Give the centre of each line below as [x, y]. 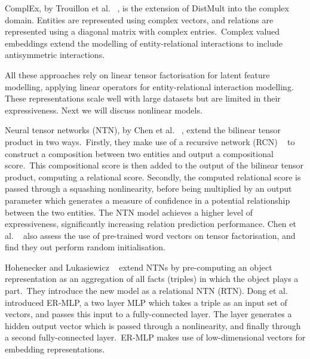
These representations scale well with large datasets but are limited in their [143, 98]
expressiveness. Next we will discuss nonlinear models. [104, 110]
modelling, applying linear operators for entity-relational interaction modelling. [149, 86]
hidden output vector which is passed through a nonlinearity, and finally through [153, 325]
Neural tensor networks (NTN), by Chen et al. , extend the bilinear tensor [143, 130]
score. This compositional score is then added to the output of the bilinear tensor [154, 165]
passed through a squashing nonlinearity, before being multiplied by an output [148, 188]
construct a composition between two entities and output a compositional [139, 153]
